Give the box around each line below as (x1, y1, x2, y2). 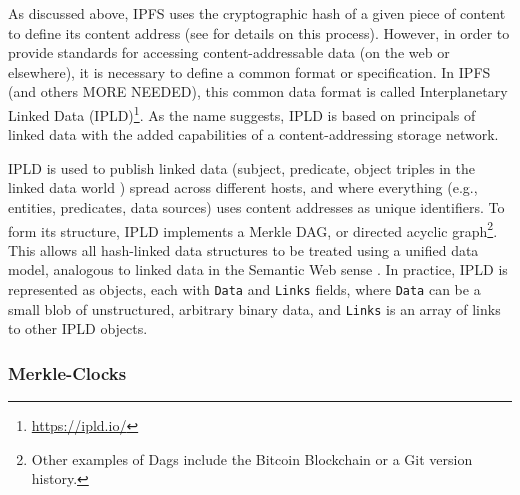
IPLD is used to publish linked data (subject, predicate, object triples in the (8, 157, 475, 178)
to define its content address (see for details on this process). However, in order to (8, 22, 510, 43)
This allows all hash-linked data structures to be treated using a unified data (8, 239, 479, 260)
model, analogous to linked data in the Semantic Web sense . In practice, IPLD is (8, 259, 508, 280)
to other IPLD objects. (8, 318, 148, 339)
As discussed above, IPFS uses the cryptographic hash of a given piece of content (8, 3, 506, 23)
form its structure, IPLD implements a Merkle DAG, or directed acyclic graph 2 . (8, 217, 498, 241)
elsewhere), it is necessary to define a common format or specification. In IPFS (8, 61, 491, 82)
